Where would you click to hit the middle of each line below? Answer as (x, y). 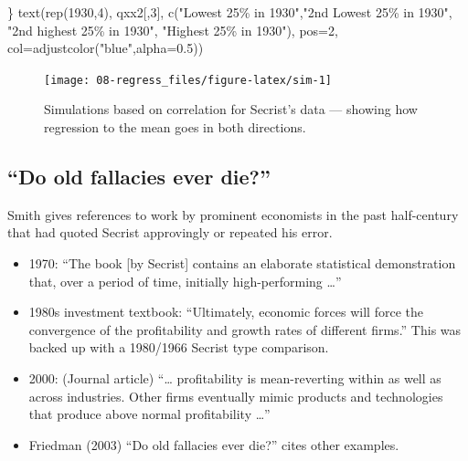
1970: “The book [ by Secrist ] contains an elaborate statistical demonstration (242, 263)
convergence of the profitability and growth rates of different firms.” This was (245, 329)
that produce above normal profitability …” (149, 414)
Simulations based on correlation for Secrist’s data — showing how (231, 109)
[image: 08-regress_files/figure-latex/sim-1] (188, 80)
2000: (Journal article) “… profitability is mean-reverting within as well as (235, 377)
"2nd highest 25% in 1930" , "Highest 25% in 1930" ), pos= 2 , (173, 30)
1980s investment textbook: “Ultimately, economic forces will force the (226, 312)
